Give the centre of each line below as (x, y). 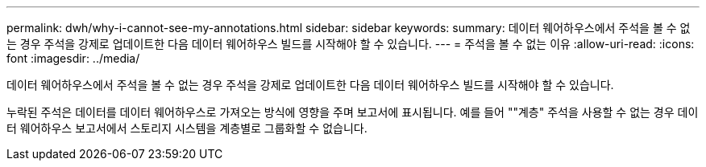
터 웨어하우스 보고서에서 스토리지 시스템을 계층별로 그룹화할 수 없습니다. (187, 128)
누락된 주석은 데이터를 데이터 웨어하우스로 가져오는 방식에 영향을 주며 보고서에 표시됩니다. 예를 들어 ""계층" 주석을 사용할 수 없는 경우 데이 (353, 112)
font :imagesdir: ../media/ (73, 58)
